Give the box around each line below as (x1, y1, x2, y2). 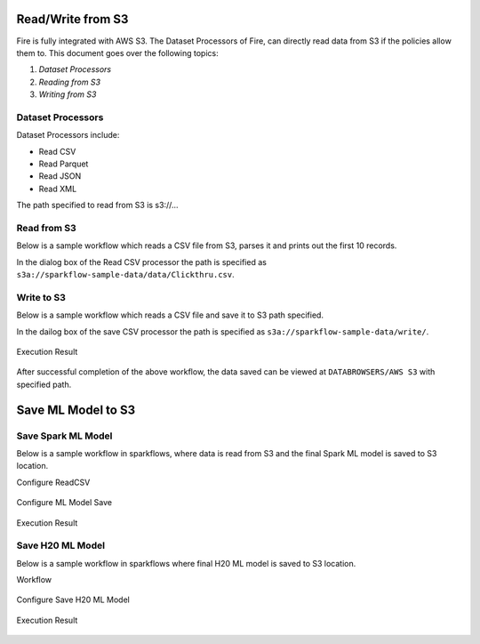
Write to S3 (16, 291, 67, 303)
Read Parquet (38, 158, 89, 169)
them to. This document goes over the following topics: (16, 47, 219, 58)
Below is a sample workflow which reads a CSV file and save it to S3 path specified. (16, 310, 324, 320)
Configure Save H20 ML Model (16, 594, 131, 605)
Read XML (38, 183, 77, 194)
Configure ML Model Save (16, 497, 113, 508)
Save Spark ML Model (16, 430, 113, 442)
